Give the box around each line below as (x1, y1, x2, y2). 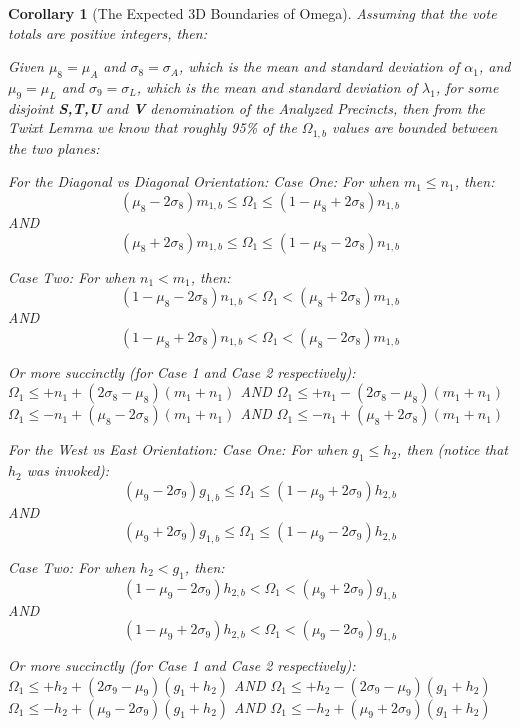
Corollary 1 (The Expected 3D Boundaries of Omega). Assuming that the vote (8, 3, 497, 23)
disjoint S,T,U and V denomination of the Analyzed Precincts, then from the (8, 97, 485, 118)
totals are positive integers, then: (8, 22, 207, 43)
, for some (435, 76, 499, 97)
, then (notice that (397, 439, 509, 460)
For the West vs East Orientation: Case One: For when (8, 439, 348, 460)
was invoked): (26, 460, 110, 481)
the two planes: (8, 137, 100, 158)
